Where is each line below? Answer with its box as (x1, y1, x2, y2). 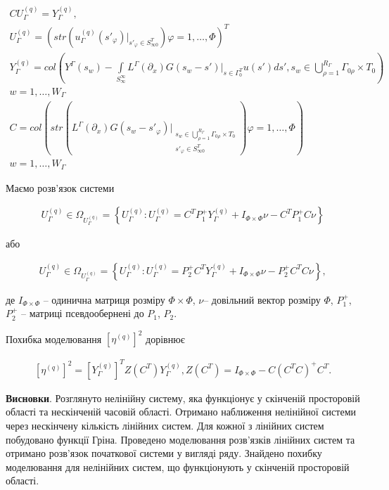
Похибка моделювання (6, 331, 102, 346)
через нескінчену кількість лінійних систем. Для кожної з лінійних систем (6, 418, 324, 432)
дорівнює (146, 331, 185, 346)
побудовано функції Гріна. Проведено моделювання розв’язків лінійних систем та (6, 432, 355, 446)
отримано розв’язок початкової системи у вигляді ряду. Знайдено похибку (6, 446, 322, 460)
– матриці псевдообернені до (21, 306, 144, 321)
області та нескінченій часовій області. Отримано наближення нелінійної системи (6, 404, 357, 419)
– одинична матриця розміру (43, 292, 165, 307)
